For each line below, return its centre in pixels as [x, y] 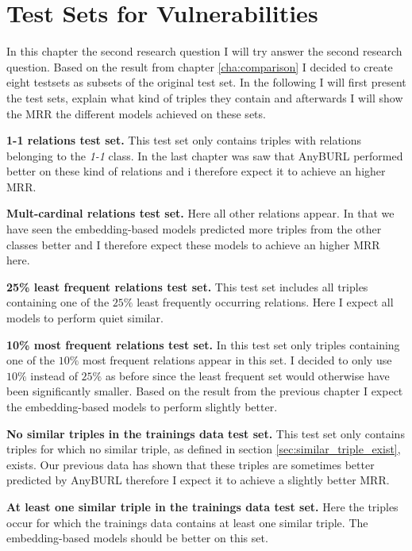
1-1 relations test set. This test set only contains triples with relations [184, 140]
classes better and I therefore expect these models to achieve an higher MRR [193, 244]
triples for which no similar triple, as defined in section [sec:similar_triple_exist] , [204, 449]
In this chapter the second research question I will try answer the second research [204, 51]
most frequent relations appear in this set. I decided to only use [237, 360]
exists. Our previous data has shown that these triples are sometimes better [191, 464]
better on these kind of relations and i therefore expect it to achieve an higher [196, 171]
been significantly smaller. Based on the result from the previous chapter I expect [205, 391]
